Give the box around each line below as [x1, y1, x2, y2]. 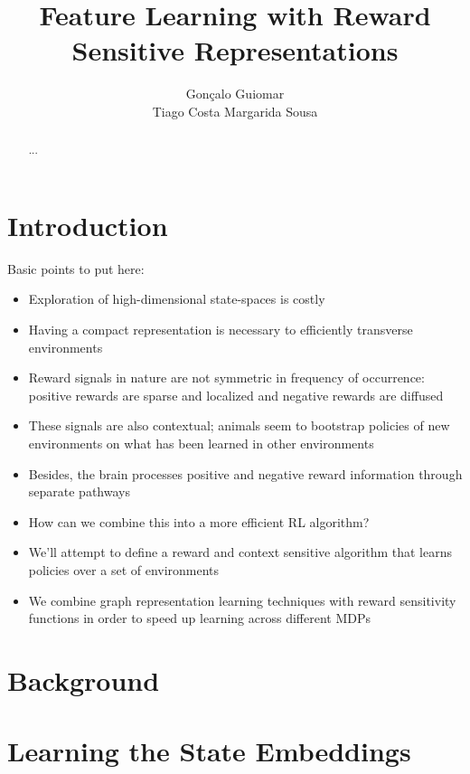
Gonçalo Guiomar [185, 84, 285, 103]
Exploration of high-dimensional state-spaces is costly [28, 289, 325, 308]
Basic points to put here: [7, 259, 145, 278]
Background [7, 661, 160, 698]
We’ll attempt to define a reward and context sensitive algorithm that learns [28, 543, 453, 562]
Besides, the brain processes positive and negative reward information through [28, 464, 463, 483]
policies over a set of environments [28, 561, 220, 580]
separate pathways [28, 482, 130, 501]
